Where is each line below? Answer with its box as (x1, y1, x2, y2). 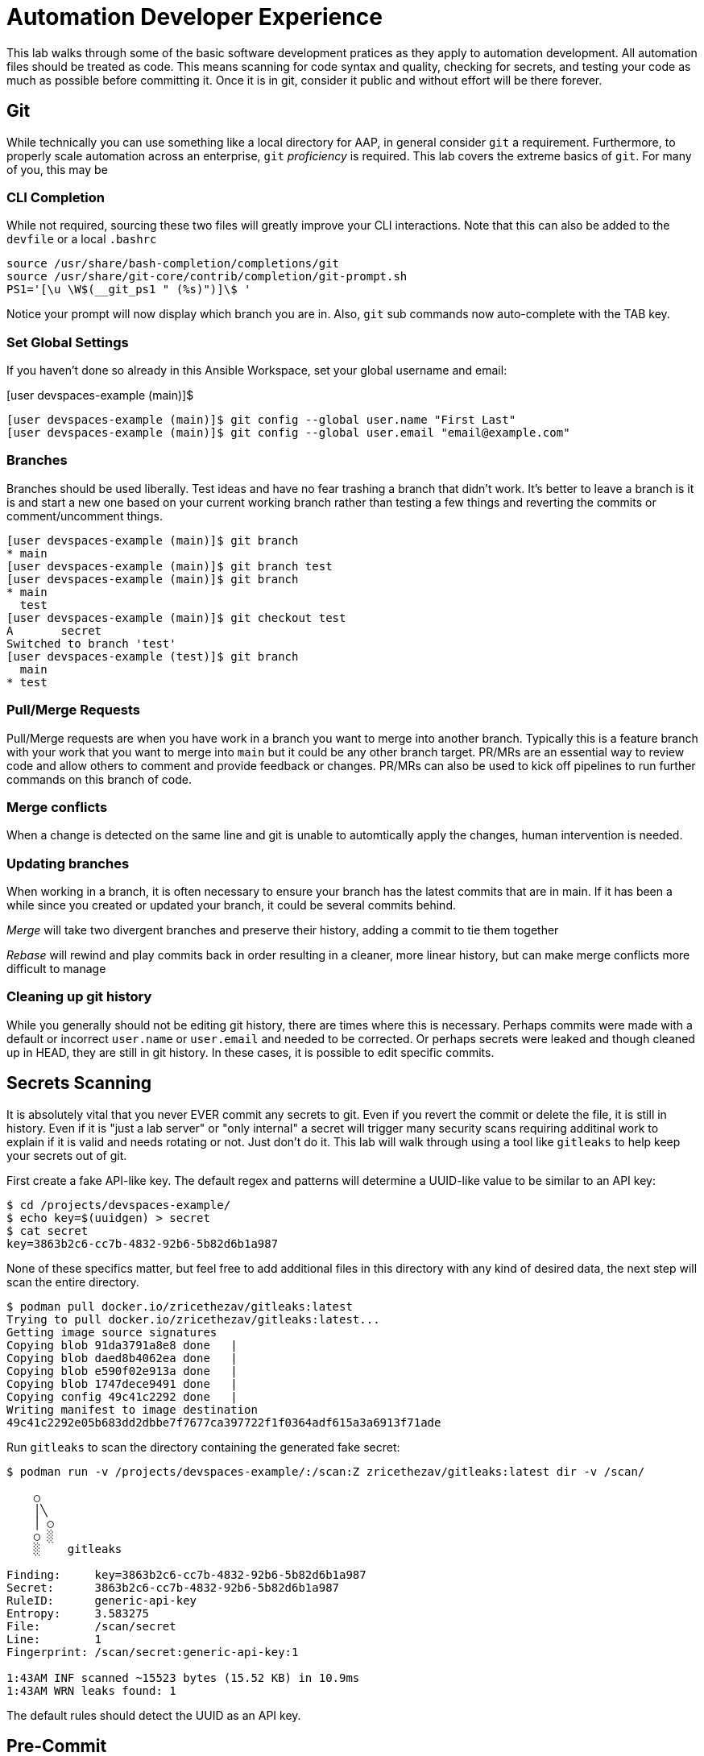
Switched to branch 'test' (6, 636, 176, 650)
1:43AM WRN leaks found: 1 (6, 1684, 176, 1697)
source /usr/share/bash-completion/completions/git (6, 257, 340, 271)
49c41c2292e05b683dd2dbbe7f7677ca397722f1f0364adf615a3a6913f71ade (6, 1415, 441, 1429)
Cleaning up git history (6, 988, 152, 1005)
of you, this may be (6, 162, 108, 176)
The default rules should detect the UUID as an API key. (6, 1708, 301, 1722)
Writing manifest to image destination (6, 1402, 258, 1416)
